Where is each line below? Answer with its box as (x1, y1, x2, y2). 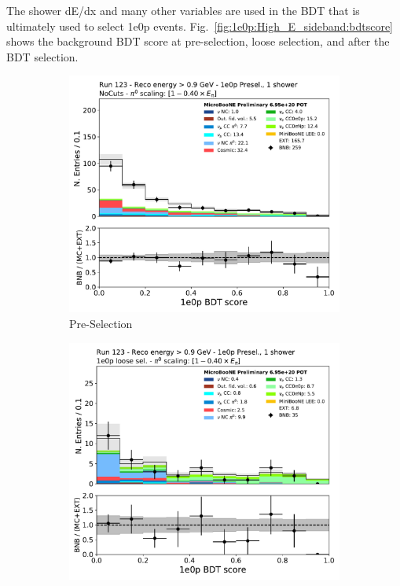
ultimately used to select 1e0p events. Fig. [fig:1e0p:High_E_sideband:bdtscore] (6, 17, 394, 34)
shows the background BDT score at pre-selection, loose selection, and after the (6, 33, 390, 50)
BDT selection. (6, 48, 79, 64)
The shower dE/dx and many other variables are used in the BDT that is (6, 2, 360, 18)
